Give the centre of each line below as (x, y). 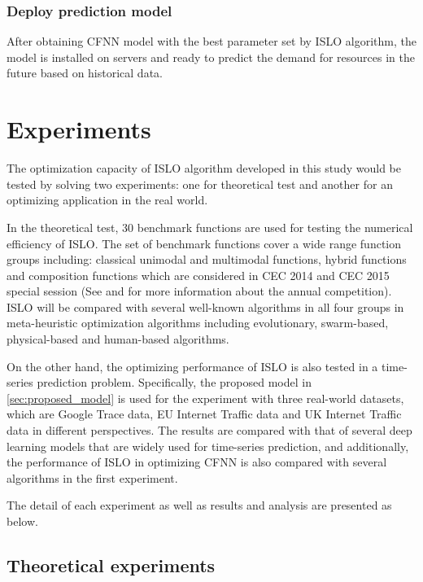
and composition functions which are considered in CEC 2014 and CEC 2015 (198, 275)
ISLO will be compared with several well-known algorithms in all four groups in (205, 306)
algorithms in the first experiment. (92, 477)
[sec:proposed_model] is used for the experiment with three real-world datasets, (205, 398)
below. (22, 521)
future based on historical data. (85, 73)
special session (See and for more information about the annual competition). (199, 291)
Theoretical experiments (111, 564)
